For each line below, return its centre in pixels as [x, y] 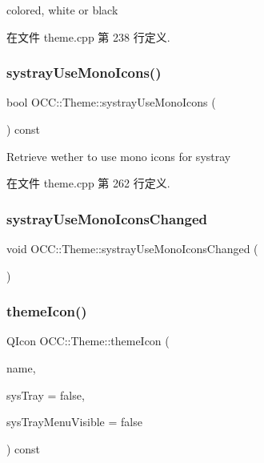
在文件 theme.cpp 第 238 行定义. [88, 36]
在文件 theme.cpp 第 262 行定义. [88, 183]
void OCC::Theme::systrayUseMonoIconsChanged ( [132, 248]
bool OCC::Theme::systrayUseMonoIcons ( [111, 102]
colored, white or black [62, 10]
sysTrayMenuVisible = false [74, 422]
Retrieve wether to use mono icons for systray [119, 156]
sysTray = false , [46, 395]
